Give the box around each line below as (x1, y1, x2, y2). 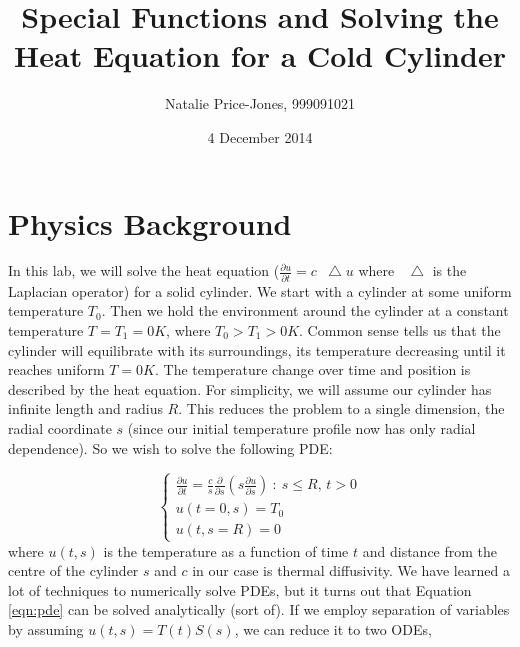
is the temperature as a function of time (103, 540, 349, 561)
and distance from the (362, 540, 498, 561)
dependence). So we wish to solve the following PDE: (8, 437, 333, 458)
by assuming (8, 619, 84, 640)
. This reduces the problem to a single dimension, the (178, 398, 505, 419)
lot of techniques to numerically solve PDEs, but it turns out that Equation (8, 579, 472, 600)
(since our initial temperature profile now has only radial (127, 417, 476, 438)
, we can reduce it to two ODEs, (234, 619, 432, 640)
